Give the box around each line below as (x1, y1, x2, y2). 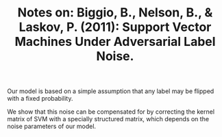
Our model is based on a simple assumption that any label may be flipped (7, 87, 214, 95)
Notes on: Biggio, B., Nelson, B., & (17, 5, 213, 21)
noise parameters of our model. (7, 122, 97, 131)
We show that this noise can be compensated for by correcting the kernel (7, 108, 214, 116)
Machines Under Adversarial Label (14, 34, 216, 49)
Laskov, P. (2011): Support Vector (18, 19, 212, 35)
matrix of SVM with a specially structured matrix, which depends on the (7, 115, 210, 123)
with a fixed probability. (7, 95, 73, 103)
